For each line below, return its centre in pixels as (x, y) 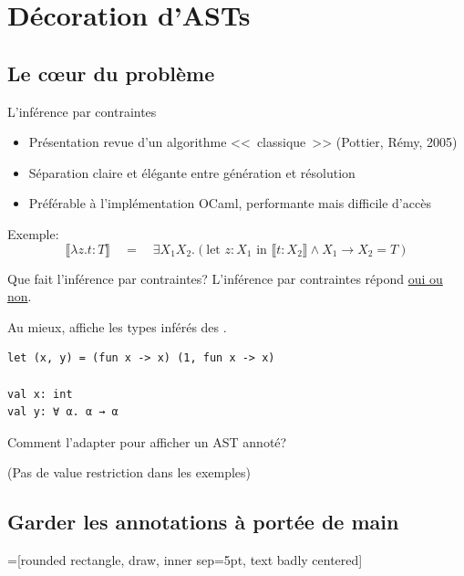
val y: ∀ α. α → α (63, 412)
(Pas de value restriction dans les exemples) (129, 472)
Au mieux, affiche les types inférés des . (117, 326)
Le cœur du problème (111, 73)
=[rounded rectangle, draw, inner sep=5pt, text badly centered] (185, 560)
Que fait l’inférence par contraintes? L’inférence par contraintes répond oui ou (225, 278)
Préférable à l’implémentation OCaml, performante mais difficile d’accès (230, 203)
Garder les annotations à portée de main (203, 522)
